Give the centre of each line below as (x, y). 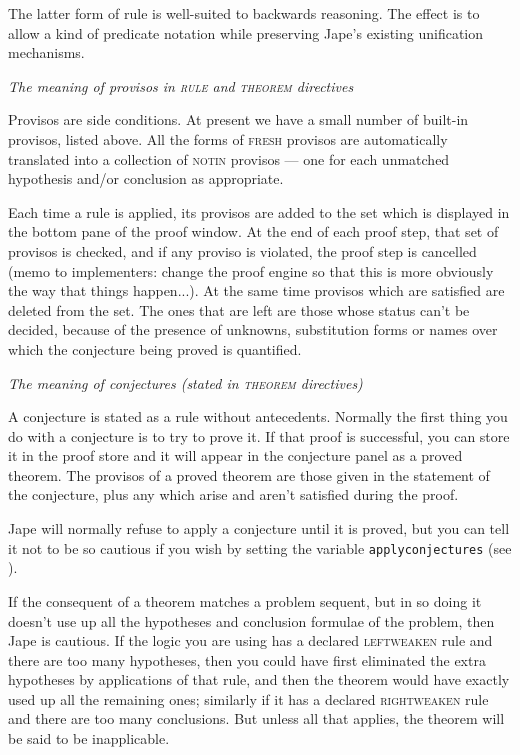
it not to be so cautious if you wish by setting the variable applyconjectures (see (260, 547)
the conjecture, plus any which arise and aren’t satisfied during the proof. (233, 494)
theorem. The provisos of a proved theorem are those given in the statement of (249, 474)
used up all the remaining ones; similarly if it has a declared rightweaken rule (248, 698)
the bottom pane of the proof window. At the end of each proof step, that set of (253, 231)
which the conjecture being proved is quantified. (155, 348)
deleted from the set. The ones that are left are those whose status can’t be (239, 309)
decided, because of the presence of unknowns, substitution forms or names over (253, 329)
